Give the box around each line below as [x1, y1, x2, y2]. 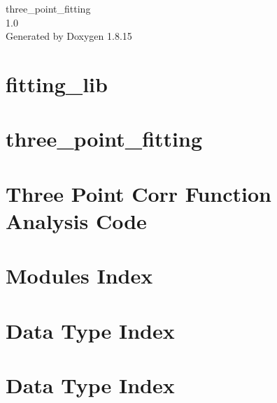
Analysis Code [6, 206, 147, 235]
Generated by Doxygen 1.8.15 [6, 29, 132, 43]
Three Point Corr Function [6, 179, 271, 207]
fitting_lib [6, 69, 108, 98]
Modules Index [6, 261, 153, 290]
